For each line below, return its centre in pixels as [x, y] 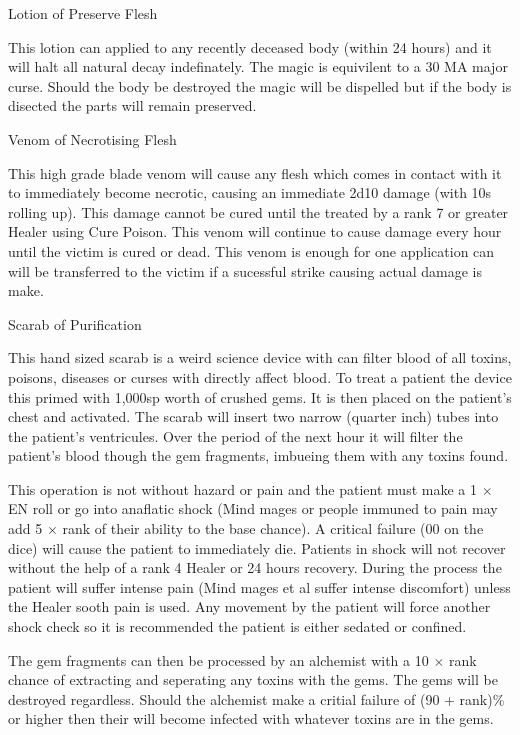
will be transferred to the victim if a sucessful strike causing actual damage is [245, 270]
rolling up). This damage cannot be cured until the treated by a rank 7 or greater [258, 211]
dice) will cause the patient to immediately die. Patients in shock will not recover [257, 547]
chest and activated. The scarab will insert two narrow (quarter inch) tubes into [253, 416]
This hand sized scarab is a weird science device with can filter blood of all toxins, [260, 357]
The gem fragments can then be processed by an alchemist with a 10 [218, 659]
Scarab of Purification [75, 323]
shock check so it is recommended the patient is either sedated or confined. [237, 626]
